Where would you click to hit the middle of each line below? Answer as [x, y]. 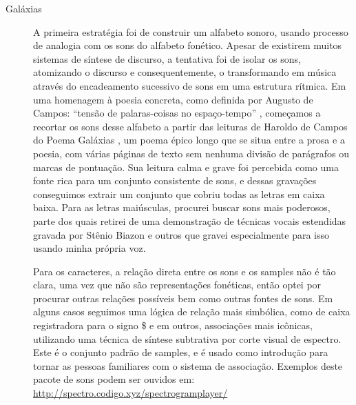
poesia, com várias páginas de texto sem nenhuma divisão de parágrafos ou [191, 153]
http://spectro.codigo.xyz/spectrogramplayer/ [130, 393]
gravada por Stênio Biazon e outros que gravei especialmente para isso [181, 234]
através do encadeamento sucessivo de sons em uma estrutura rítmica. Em [190, 85]
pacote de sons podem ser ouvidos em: [114, 379]
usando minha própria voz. [90, 248]
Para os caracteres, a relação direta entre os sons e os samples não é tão [185, 271]
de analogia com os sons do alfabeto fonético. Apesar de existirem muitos [188, 45]
